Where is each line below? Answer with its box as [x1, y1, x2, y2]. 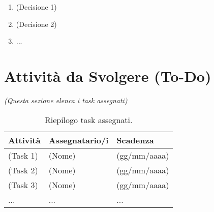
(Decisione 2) [16, 18, 57, 29]
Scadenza [116, 134, 154, 146]
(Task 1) [8, 149, 38, 161]
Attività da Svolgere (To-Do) [4, 65, 211, 86]
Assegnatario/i [48, 134, 109, 146]
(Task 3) [8, 178, 38, 191]
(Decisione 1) [16, 2, 57, 12]
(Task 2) [8, 164, 38, 176]
